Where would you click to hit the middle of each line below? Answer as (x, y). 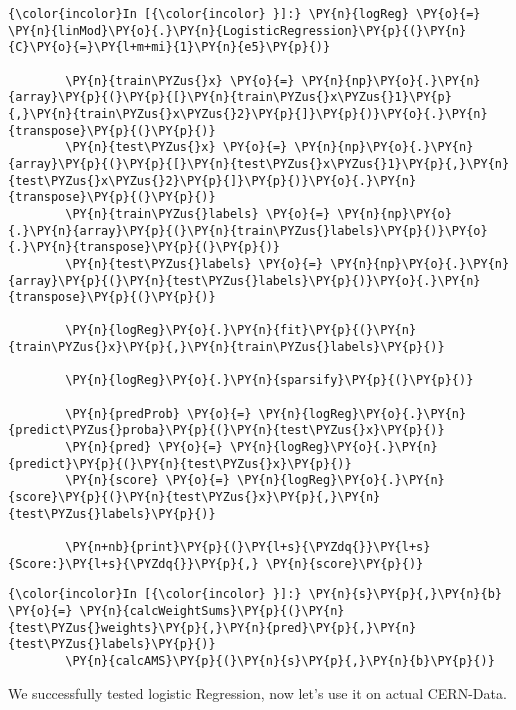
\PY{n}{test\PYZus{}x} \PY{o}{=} (176, 147)
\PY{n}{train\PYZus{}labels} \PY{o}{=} (198, 213)
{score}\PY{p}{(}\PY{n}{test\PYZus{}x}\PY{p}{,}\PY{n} (194, 497)
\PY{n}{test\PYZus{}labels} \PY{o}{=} (194, 263)
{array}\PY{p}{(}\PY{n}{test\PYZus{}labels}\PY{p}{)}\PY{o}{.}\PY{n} (244, 280)
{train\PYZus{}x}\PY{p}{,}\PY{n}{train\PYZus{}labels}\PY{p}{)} (226, 347)
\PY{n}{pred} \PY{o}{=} (144, 447)
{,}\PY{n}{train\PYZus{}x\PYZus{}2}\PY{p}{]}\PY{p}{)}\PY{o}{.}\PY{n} (248, 113)
